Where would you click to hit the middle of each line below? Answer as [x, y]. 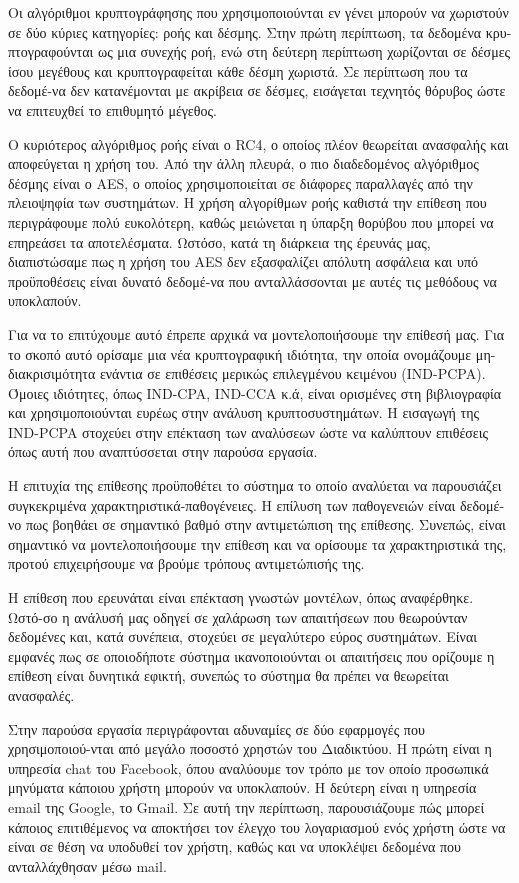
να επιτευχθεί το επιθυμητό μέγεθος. [112, 109]
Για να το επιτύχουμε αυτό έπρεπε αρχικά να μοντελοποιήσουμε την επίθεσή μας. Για [256, 333]
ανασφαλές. [41, 695]
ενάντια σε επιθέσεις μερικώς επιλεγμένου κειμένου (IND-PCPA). [292, 373]
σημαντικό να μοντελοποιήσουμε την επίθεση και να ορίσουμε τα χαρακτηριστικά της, [257, 543]
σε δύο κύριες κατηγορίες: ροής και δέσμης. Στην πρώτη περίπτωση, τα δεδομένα [245, 31]
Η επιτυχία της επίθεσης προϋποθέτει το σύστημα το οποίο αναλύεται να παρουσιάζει [255, 485]
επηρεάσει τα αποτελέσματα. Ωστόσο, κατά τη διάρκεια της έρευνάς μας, [219, 241]
